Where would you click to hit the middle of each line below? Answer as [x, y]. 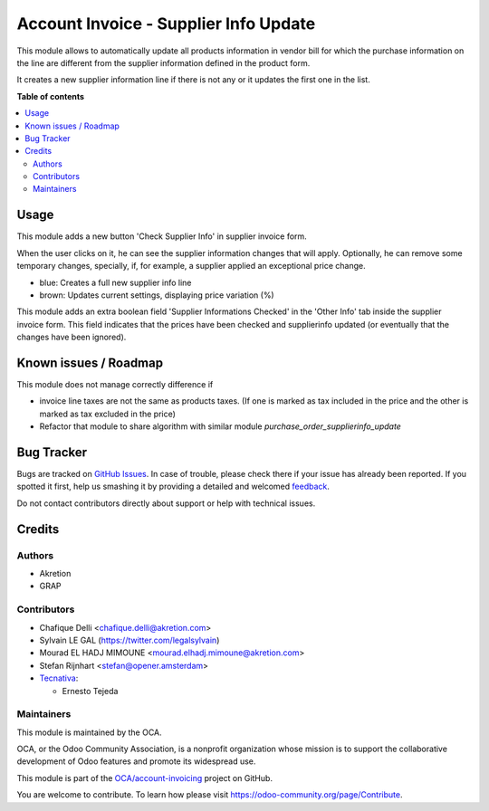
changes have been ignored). [72, 337]
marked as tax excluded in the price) [108, 414]
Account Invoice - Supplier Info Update [166, 24]
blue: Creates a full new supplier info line [115, 282]
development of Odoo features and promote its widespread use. [136, 761]
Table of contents [51, 96]
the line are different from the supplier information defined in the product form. [163, 62]
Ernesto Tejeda [90, 691]
